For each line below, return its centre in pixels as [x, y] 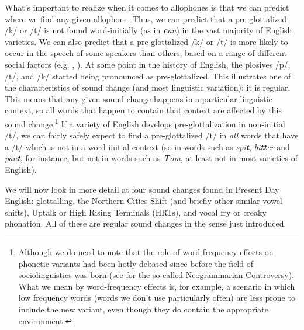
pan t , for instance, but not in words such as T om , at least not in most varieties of [151, 158]
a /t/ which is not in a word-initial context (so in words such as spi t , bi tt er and [147, 146]
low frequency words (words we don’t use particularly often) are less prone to [157, 298]
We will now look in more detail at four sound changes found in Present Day [142, 189]
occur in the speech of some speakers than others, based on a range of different [146, 53]
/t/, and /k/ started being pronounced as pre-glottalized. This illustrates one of [148, 76]
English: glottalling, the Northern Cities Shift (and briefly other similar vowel [144, 201]
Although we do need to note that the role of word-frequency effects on [146, 251]
